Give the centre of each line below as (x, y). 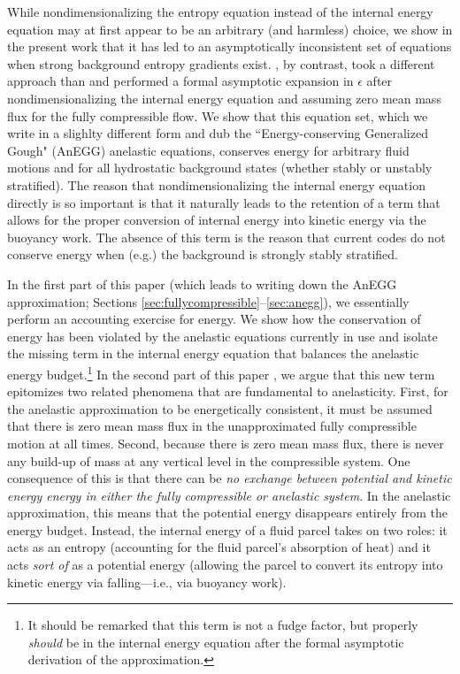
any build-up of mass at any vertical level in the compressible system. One (209, 460)
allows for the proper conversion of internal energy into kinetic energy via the (217, 220)
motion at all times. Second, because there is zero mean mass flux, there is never (226, 443)
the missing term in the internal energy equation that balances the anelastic (213, 353)
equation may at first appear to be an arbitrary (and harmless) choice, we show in (230, 29)
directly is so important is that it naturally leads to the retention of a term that (224, 202)
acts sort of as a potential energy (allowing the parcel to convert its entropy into (225, 565)
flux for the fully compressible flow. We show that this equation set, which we (218, 115)
